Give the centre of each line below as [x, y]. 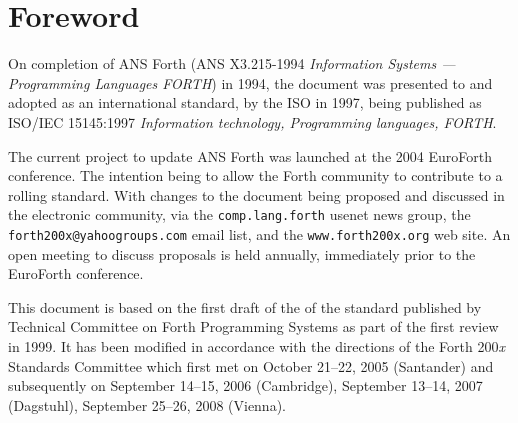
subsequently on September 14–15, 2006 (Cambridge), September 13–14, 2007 [245, 385]
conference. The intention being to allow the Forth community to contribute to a [255, 175]
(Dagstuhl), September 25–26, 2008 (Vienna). [147, 404]
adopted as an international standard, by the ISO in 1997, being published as [245, 102]
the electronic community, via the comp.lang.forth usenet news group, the [239, 214]
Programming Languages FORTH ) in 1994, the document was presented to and [250, 82]
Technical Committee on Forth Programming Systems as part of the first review [253, 326]
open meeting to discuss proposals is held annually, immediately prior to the [242, 253]
